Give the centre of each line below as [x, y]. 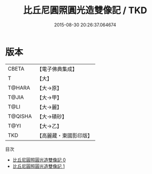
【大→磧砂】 [52, 116]
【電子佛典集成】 [57, 69]
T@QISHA [20, 116]
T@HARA [19, 88]
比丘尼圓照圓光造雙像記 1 [39, 166]
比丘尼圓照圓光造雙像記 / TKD [85, 10]
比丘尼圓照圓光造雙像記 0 [39, 160]
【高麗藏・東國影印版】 [65, 135]
